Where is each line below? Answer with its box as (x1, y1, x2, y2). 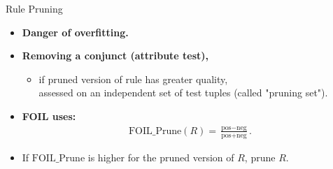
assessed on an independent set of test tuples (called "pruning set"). (38, 85, 328, 100)
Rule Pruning (6, 1, 63, 15)
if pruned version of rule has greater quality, (38, 71, 228, 86)
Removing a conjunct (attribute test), (22, 48, 209, 63)
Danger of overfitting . (22, 24, 129, 39)
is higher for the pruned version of (87, 149, 234, 164)
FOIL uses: (22, 108, 76, 123)
